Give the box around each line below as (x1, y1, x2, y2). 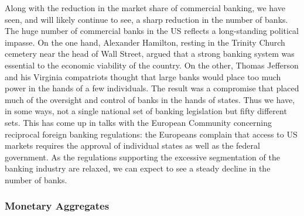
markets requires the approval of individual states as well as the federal (5, 139, 260, 152)
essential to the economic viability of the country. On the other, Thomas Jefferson (5, 59, 299, 71)
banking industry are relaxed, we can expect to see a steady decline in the (5, 162, 271, 174)
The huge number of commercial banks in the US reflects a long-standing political (5, 25, 299, 37)
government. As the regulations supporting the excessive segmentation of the (5, 150, 280, 163)
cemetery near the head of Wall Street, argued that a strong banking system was (5, 47, 295, 60)
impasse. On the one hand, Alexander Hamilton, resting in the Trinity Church (5, 36, 285, 48)
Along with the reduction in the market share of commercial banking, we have (5, 2, 285, 13)
